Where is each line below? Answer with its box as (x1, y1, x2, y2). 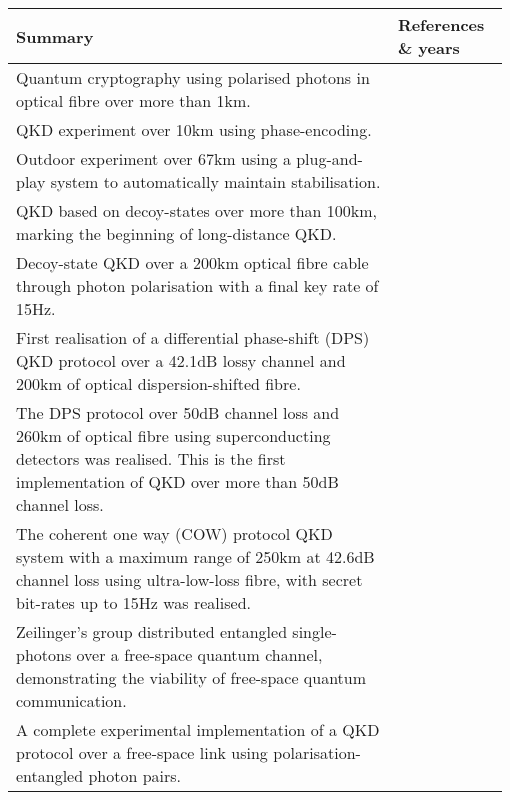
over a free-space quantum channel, (76, 643, 323, 666)
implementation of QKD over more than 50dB (16, 470, 339, 493)
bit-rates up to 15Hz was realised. (16, 591, 251, 614)
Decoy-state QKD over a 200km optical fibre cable (16, 251, 369, 274)
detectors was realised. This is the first (16, 447, 286, 470)
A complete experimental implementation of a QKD (16, 718, 380, 741)
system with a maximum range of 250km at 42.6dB (16, 545, 375, 568)
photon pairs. (88, 764, 182, 787)
